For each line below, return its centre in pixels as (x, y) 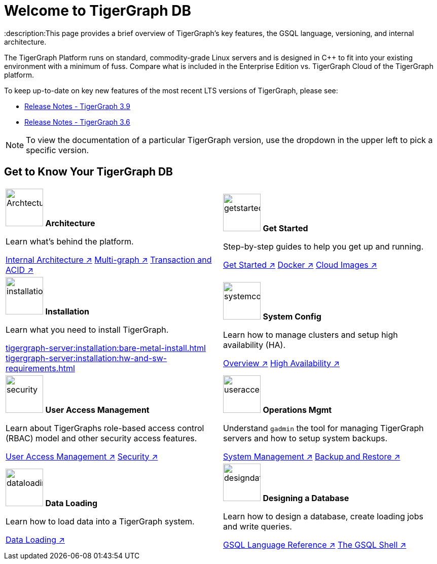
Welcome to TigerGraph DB (98, 11)
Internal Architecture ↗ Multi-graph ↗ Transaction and (109, 259)
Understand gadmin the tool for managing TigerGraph (323, 428)
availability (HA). (254, 345)
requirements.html (40, 368)
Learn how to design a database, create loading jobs (323, 516)
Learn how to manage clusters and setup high (311, 334)
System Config (292, 316)
